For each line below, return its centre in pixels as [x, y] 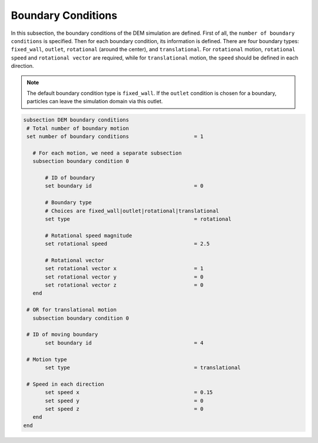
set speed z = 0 [124, 409]
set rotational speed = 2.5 [127, 244]
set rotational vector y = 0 [124, 277]
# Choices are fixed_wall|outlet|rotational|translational [132, 211]
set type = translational [143, 367]
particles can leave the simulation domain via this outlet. [95, 101]
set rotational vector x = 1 [124, 269]
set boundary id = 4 [124, 343]
